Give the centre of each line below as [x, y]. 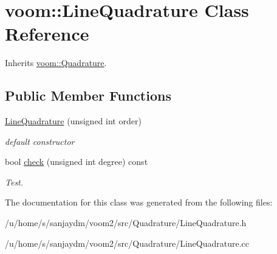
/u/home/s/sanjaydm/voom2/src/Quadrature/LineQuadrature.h [126, 223]
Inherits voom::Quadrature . [56, 63]
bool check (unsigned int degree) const [77, 162]
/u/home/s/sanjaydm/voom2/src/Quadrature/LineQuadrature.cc [127, 243]
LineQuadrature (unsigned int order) [73, 121]
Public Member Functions [88, 95]
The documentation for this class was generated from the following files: [139, 202]
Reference [47, 34]
